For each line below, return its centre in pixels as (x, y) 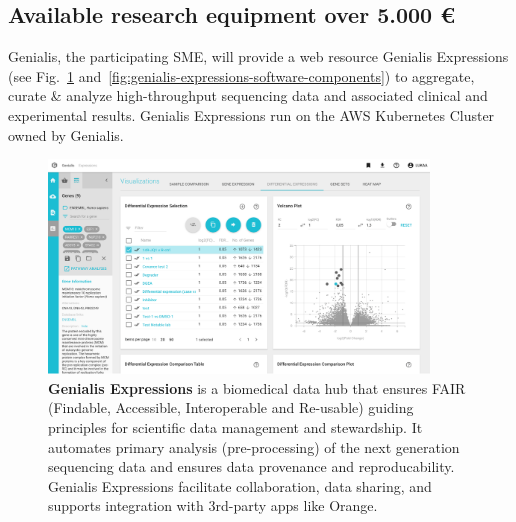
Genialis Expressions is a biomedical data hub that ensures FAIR (257, 387)
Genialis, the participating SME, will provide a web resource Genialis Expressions (258, 56)
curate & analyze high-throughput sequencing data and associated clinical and (248, 95)
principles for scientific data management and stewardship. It (235, 426)
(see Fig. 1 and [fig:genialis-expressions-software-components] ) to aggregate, (241, 75)
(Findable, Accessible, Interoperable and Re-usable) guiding (231, 407)
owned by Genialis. (66, 134)
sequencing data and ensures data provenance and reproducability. (251, 466)
